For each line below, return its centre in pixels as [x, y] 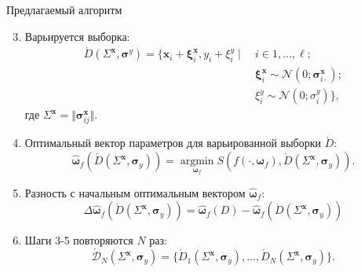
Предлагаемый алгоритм [64, 9]
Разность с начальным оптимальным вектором [135, 192]
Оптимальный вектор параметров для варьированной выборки [173, 143]
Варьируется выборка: [77, 36]
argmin [197, 162]
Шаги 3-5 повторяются [79, 240]
